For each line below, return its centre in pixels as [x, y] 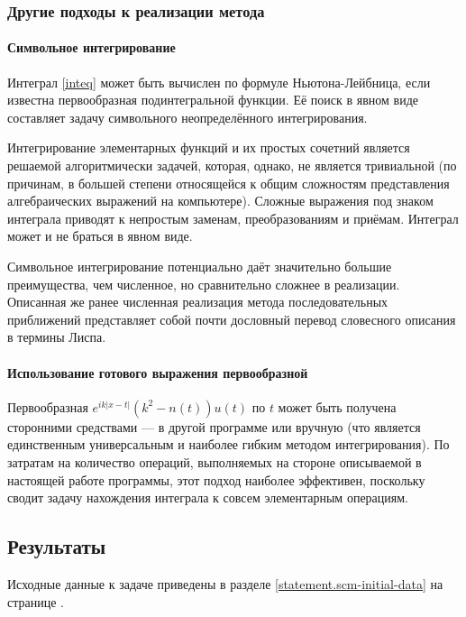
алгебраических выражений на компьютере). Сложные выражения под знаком [220, 201]
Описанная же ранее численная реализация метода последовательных [198, 302]
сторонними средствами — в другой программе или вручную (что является [214, 426]
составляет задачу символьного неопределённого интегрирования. [187, 117]
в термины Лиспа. [57, 337]
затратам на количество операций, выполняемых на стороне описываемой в [215, 461]
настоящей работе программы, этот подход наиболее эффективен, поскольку [216, 479]
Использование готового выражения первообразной [158, 372]
